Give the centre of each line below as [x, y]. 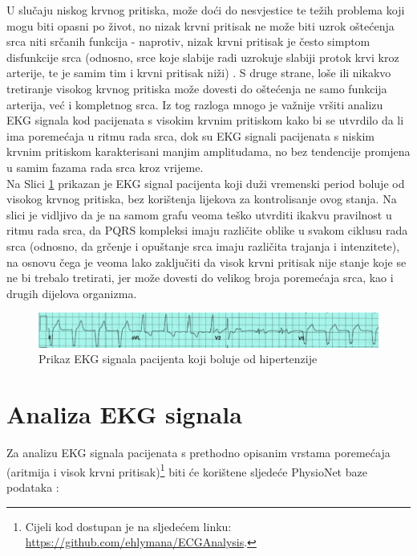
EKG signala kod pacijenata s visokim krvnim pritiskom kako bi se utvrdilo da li [205, 120]
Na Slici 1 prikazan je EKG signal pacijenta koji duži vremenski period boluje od [206, 183]
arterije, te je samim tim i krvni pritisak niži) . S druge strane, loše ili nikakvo [199, 73]
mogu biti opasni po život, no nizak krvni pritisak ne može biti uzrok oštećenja [200, 25]
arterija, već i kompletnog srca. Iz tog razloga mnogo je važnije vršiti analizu [195, 104]
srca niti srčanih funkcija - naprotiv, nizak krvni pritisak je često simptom [188, 41]
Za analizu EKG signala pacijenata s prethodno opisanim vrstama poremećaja [198, 453]
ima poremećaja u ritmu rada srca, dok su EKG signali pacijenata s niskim [190, 135]
